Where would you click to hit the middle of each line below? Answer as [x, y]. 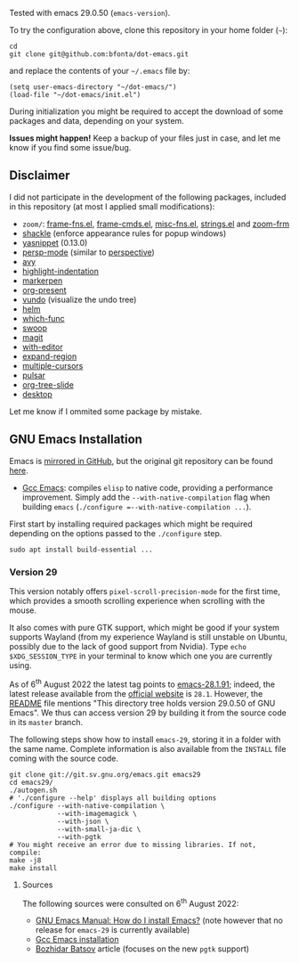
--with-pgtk [79, 837]
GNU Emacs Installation [76, 440]
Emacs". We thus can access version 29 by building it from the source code [148, 713]
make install [33, 868]
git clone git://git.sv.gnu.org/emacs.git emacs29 [105, 774]
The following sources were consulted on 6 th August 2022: [130, 902]
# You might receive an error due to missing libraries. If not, [133, 845]
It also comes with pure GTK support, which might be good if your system [145, 627]
